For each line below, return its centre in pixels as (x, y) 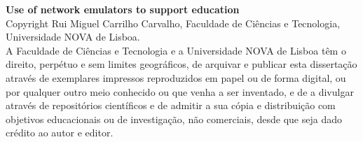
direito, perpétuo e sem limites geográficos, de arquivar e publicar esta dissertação (181, 64)
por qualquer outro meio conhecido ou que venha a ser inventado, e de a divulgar (180, 91)
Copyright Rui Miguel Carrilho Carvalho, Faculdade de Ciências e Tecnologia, (173, 23)
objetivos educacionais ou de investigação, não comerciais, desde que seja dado (174, 119)
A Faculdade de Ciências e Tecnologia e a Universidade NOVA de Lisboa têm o (176, 50)
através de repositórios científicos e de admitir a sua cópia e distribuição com (171, 105)
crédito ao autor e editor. (60, 133)
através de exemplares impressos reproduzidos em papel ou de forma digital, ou (176, 77)
